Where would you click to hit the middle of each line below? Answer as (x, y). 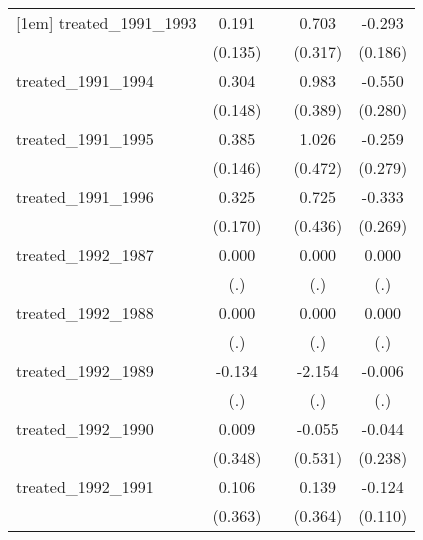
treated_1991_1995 (85, 138)
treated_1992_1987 (85, 254)
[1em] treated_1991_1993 (106, 22)
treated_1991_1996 (85, 196)
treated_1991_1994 (85, 80)
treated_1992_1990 (85, 428)
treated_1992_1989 (85, 370)
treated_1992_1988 (85, 312)
